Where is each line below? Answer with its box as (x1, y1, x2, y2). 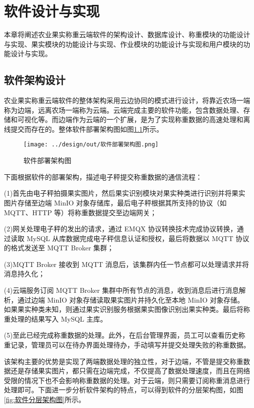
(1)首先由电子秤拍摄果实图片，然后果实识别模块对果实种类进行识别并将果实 (4, 188, 245, 198)
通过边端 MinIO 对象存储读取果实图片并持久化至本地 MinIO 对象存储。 (17, 294, 244, 305)
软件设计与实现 (4, 1, 100, 21)
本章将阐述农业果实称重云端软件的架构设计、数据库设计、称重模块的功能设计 (4, 29, 250, 40)
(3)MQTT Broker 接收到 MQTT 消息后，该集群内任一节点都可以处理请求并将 (4, 259, 249, 269)
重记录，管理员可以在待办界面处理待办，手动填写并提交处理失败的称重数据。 (4, 340, 250, 350)
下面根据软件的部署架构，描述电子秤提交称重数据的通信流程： (4, 171, 202, 182)
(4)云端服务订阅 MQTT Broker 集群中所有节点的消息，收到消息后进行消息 (4, 285, 239, 295)
